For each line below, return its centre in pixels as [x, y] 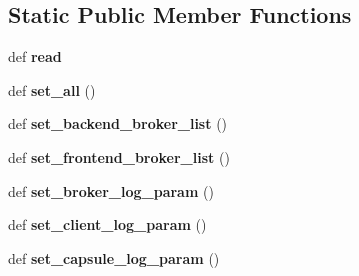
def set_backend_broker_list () [118, 123]
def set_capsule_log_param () [114, 257]
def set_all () [52, 89]
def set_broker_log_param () [111, 190]
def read [35, 56]
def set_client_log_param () [107, 224]
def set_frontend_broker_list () [119, 156]
